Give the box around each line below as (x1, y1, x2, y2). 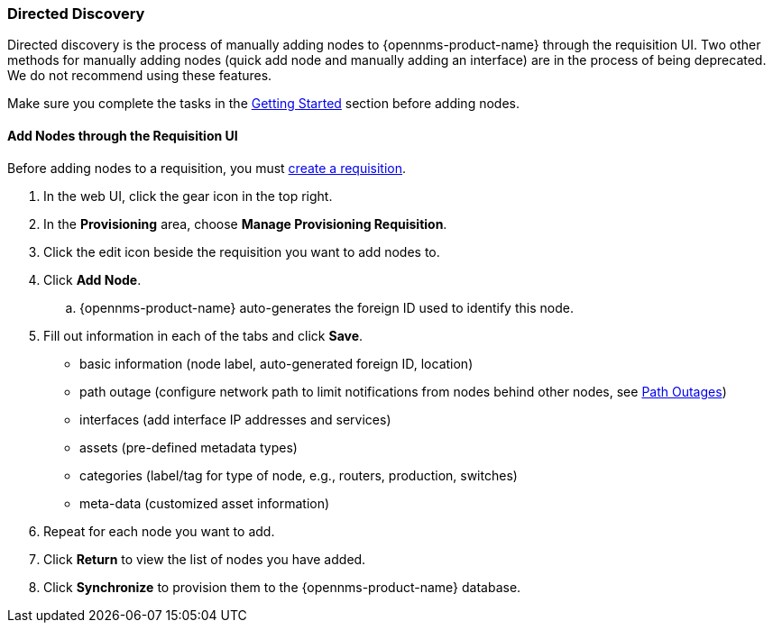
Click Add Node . (43, 271, 142, 288)
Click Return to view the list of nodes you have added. (43, 551, 366, 567)
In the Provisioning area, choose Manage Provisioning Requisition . (43, 215, 447, 232)
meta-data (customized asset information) (79, 495, 330, 511)
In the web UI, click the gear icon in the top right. (43, 187, 333, 204)
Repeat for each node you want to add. (43, 523, 275, 539)
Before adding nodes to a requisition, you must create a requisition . (7, 160, 407, 176)
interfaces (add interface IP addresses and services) (79, 411, 391, 427)
